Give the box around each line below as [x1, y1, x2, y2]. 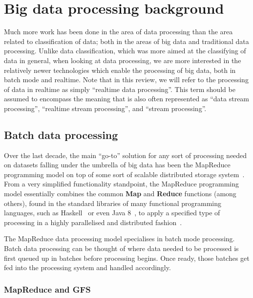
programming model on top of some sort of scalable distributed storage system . [4, 169, 245, 179]
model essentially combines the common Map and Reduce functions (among [4, 188, 236, 199]
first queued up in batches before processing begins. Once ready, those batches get [4, 252, 250, 263]
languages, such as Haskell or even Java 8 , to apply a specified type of [4, 207, 220, 218]
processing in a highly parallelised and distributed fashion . [4, 217, 182, 227]
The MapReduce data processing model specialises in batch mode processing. [4, 233, 235, 244]
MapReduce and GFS [4, 283, 91, 295]
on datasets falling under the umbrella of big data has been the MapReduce [4, 160, 231, 170]
